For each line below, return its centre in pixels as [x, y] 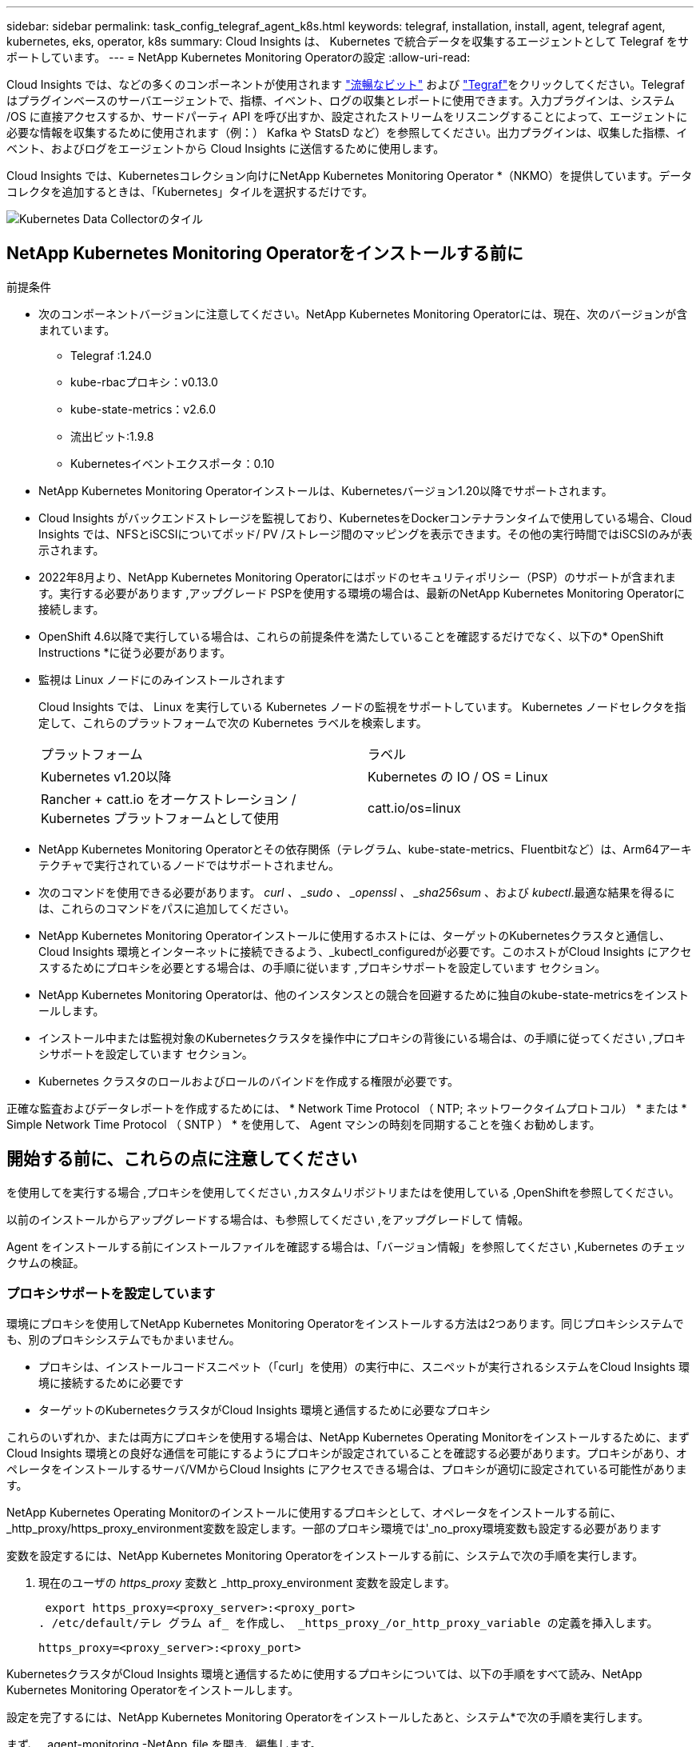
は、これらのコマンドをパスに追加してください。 [167, 908]
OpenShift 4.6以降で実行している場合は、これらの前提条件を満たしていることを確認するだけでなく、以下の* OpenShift [351, 636]
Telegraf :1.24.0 [111, 355]
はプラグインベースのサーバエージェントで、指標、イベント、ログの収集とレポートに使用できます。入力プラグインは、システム [341, 100]
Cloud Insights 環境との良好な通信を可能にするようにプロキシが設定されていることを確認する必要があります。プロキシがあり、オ [347, 1453]
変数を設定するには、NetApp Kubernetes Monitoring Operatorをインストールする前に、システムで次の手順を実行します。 [325, 1556]
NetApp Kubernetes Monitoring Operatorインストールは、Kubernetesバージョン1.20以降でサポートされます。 [326, 490]
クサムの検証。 [46, 1262]
